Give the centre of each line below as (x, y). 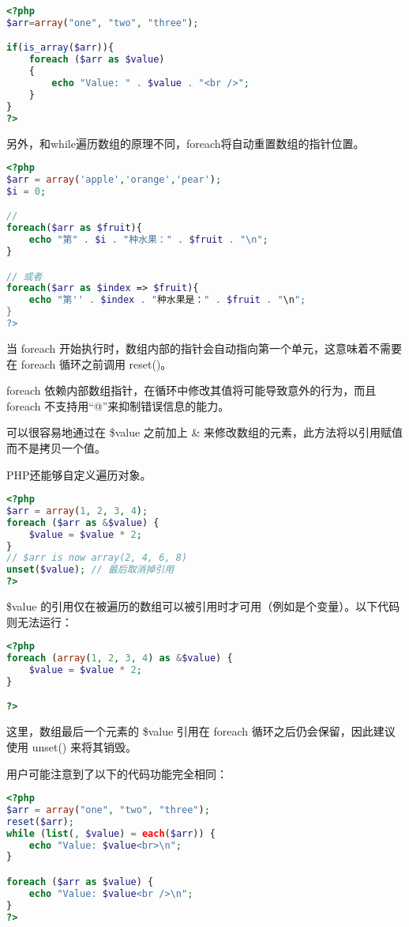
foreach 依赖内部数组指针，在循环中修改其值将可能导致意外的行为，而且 (191, 390)
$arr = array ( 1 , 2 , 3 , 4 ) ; (77, 511)
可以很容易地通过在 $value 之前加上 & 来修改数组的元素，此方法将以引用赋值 (205, 432)
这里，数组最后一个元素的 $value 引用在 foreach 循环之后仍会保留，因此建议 (201, 731)
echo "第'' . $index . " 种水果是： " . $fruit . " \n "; (167, 300)
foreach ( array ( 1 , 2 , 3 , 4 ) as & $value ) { (120, 658)
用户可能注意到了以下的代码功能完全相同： (117, 773)
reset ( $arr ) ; (40, 821)
